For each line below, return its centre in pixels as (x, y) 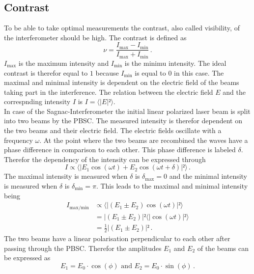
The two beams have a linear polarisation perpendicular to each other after (117, 238)
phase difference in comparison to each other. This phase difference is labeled (120, 150)
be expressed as (27, 258)
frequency (18, 140)
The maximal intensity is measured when (66, 176)
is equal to (150, 72)
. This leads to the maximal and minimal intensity (172, 186)
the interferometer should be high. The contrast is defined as (95, 37)
